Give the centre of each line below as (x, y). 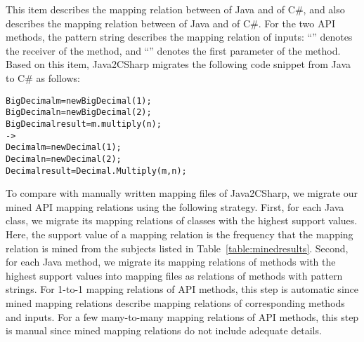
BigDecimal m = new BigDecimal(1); (79, 101)
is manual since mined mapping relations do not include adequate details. (164, 330)
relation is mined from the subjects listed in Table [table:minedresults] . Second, (177, 248)
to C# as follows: (43, 77)
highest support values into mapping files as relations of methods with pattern (174, 275)
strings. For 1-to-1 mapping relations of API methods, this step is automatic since (182, 289)
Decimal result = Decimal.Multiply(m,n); (96, 171)
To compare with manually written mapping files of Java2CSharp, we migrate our (182, 193)
